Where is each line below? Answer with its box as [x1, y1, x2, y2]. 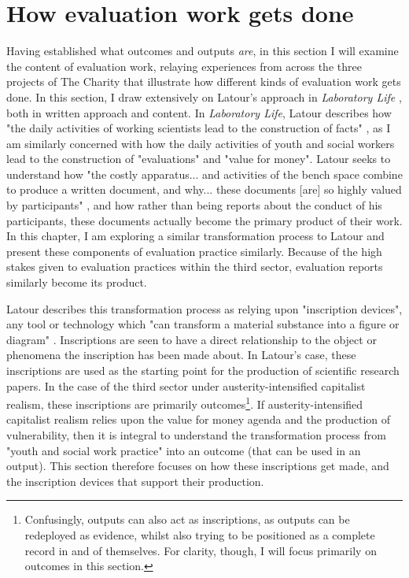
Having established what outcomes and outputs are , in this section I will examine [6, 43, 399, 59]
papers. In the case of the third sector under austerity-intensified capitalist [6, 377, 366, 394]
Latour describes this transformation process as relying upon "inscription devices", [6, 300, 403, 317]
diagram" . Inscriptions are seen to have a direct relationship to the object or [6, 331, 377, 347]
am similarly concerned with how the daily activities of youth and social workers [6, 135, 395, 151]
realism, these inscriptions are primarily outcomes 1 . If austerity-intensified [6, 394, 363, 412]
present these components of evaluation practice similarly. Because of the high [6, 243, 382, 259]
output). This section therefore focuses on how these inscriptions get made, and [6, 458, 389, 474]
